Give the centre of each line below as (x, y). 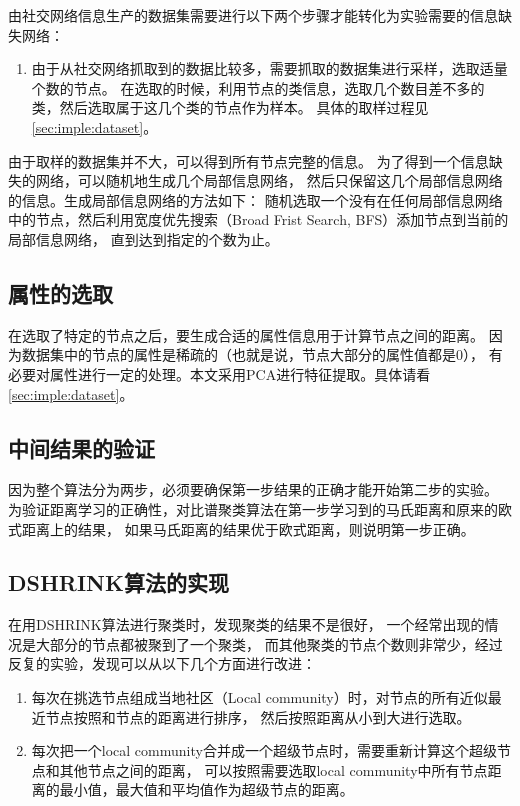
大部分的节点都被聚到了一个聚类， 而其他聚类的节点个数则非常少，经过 (269, 643)
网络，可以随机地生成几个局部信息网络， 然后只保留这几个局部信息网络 (269, 180)
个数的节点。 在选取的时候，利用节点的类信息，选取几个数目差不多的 (258, 87)
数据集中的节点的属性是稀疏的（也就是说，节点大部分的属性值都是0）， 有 (262, 354)
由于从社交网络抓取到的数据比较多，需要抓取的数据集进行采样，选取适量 (269, 68)
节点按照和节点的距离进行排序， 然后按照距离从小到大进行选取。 (258, 716)
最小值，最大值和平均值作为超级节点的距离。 (206, 789)
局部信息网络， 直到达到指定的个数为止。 (143, 238)
